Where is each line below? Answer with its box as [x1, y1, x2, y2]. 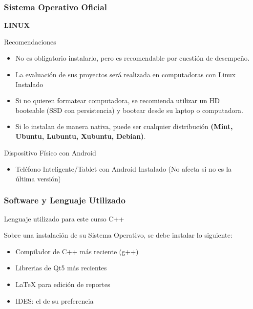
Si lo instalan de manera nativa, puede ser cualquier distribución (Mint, [15, 121, 233, 132]
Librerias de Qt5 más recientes [15, 263, 107, 273]
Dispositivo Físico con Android [4, 147, 96, 157]
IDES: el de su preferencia [15, 295, 94, 306]
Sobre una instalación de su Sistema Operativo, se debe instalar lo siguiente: [4, 230, 232, 240]
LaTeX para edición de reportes [15, 279, 110, 289]
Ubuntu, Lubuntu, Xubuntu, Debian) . [15, 131, 146, 141]
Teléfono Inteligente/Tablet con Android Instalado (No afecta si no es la [15, 164, 232, 174]
